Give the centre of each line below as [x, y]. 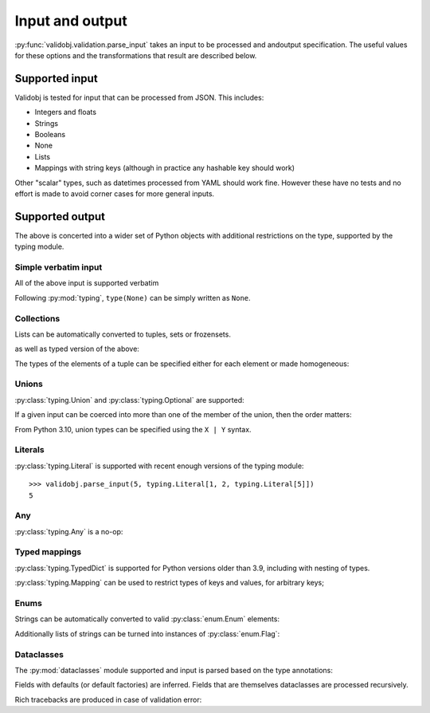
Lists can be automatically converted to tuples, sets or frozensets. [123, 334]
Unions [29, 384]
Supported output [60, 217]
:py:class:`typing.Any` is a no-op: [69, 531]
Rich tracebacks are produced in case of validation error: [108, 699]
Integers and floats [66, 112]
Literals [29, 450]
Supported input [57, 79]
